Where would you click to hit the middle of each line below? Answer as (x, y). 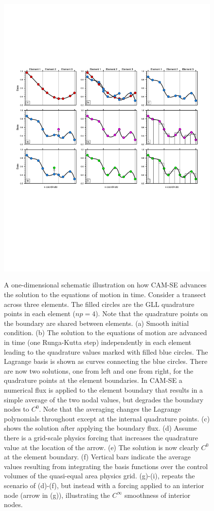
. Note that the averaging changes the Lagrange (110, 409)
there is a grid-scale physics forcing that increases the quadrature (101, 437)
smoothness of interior (157, 495)
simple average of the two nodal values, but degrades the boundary (104, 399)
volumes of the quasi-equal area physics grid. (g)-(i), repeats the (99, 476)
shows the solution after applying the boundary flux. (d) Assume (100, 428)
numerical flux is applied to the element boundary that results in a (104, 390)
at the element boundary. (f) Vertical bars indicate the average (98, 457)
